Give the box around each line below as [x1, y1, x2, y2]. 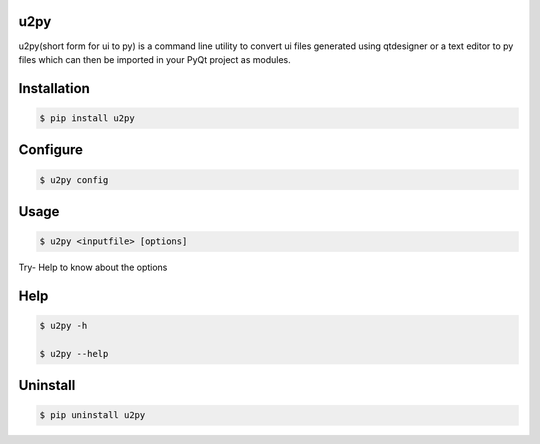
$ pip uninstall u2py [39, 410, 146, 421]
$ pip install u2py [39, 112, 135, 124]
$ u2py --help [39, 348, 109, 359]
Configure [18, 141, 84, 159]
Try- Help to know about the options [18, 261, 168, 274]
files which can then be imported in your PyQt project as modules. [18, 53, 291, 65]
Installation [18, 80, 90, 97]
